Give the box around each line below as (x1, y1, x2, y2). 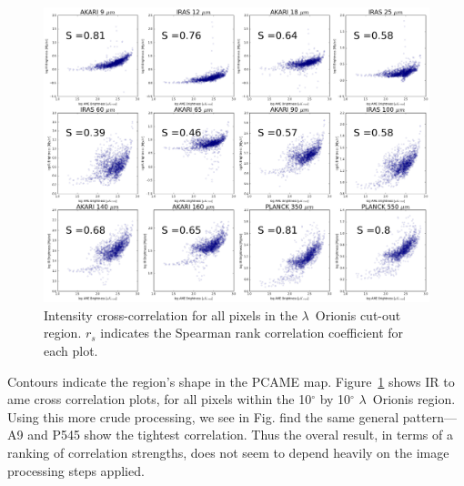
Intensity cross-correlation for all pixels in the (44, 305, 298, 324)
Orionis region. (372, 390, 456, 409)
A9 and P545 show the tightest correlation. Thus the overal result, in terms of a (7, 425, 453, 444)
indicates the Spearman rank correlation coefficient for (100, 323, 404, 342)
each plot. (44, 340, 98, 359)
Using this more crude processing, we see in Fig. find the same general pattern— (7, 407, 457, 426)
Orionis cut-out (315, 305, 401, 324)
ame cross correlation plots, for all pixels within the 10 (7, 390, 312, 409)
